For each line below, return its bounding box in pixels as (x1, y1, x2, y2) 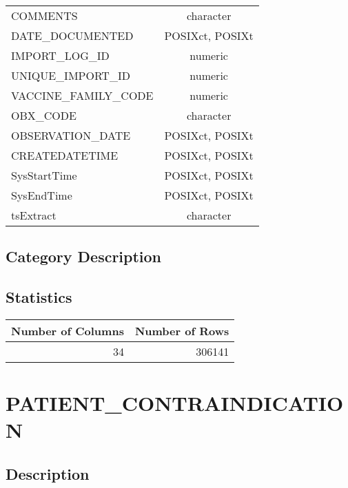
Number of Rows (134, 322, 229, 339)
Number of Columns (11, 322, 124, 339)
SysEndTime (11, 187, 72, 203)
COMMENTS (11, 8, 78, 23)
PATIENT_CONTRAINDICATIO (6, 389, 344, 417)
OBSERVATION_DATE (11, 127, 131, 143)
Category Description (6, 246, 162, 267)
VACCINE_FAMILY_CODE (11, 87, 154, 103)
